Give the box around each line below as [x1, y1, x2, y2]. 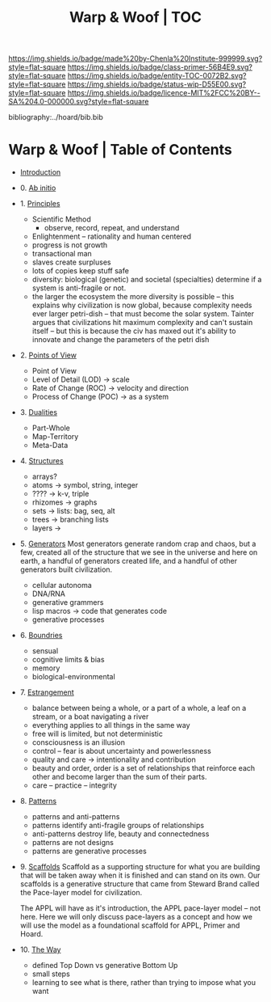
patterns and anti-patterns [31, 812, 120, 822]
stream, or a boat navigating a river [31, 712, 149, 721]
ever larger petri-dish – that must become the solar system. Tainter [31, 309, 255, 319]
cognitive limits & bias [31, 655, 105, 665]
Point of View [31, 366, 77, 376]
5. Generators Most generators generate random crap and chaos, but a [19, 539, 256, 549]
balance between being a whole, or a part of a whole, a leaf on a [31, 704, 247, 713]
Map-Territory [31, 432, 79, 442]
